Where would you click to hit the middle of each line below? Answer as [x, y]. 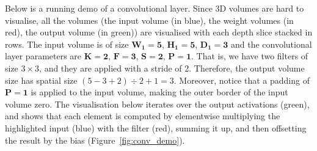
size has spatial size [41, 80]
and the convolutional [271, 44]
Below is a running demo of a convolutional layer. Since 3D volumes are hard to [155, 8]
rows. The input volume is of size [67, 44]
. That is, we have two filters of [250, 56]
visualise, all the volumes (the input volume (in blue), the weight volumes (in [149, 20]
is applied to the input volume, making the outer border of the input [159, 92]
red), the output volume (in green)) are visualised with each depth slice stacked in [159, 32]
